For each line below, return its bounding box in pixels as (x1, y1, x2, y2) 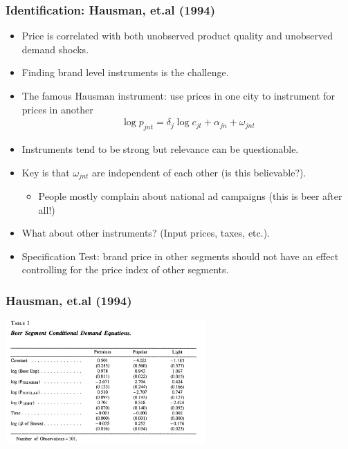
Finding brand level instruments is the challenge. (21, 65, 229, 80)
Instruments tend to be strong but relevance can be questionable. (21, 142, 299, 156)
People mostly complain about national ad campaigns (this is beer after (38, 189, 342, 203)
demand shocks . (21, 42, 89, 56)
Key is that (21, 165, 70, 179)
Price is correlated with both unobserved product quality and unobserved (21, 28, 333, 43)
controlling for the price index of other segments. (21, 262, 229, 277)
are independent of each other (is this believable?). (92, 165, 306, 179)
